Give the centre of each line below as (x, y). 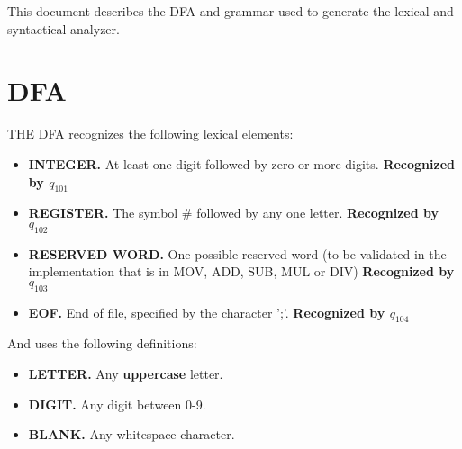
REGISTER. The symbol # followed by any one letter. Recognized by (234, 213)
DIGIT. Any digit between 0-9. (117, 404)
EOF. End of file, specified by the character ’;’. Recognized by (207, 312)
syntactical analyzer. (63, 28)
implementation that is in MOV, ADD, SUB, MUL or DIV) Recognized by (241, 271)
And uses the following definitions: (102, 343)
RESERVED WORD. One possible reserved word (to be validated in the (237, 253)
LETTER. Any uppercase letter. (126, 374)
